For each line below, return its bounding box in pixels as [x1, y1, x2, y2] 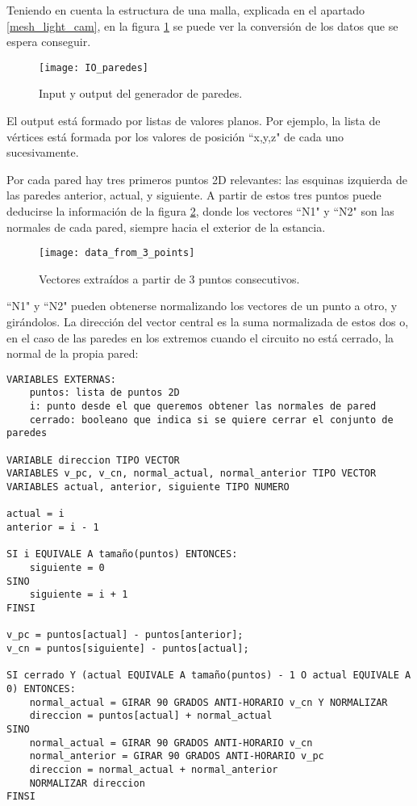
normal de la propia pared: [6, 345, 139, 362]
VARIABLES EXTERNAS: [6, 373, 117, 385]
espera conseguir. [6, 33, 91, 50]
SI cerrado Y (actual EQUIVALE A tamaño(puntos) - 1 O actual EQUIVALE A [6, 670, 411, 682]
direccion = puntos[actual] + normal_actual [29, 710, 273, 722]
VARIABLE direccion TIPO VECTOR [6, 454, 180, 466]
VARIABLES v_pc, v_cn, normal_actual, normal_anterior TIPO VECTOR [6, 468, 377, 480]
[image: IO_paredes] [39, 61, 149, 73]
